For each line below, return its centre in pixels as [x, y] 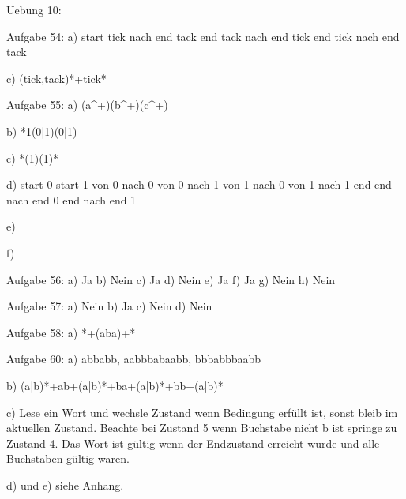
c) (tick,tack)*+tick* [56, 78]
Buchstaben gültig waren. [68, 458]
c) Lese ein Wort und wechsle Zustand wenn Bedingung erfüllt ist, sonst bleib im [202, 412]
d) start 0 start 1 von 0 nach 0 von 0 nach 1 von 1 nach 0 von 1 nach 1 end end [199, 184]
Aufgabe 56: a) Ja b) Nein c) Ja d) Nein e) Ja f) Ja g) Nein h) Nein [171, 279]
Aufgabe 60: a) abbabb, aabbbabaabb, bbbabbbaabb [134, 359]
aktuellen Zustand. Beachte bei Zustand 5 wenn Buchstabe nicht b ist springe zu [202, 428]
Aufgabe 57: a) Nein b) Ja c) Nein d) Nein [109, 306]
